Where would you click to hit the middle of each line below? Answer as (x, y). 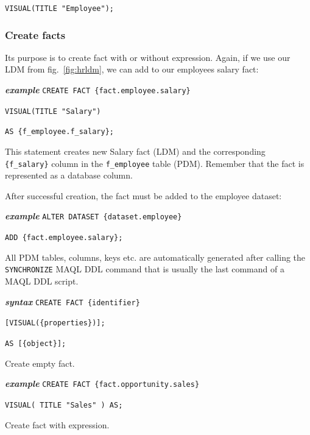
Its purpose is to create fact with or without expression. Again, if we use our (148, 57)
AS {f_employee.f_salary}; (59, 132)
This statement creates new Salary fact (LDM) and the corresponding (135, 151)
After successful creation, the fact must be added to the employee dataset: (143, 195)
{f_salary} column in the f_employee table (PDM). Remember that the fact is (155, 163)
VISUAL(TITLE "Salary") (53, 111)
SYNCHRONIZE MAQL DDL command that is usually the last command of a (145, 269)
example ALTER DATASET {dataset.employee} (93, 216)
